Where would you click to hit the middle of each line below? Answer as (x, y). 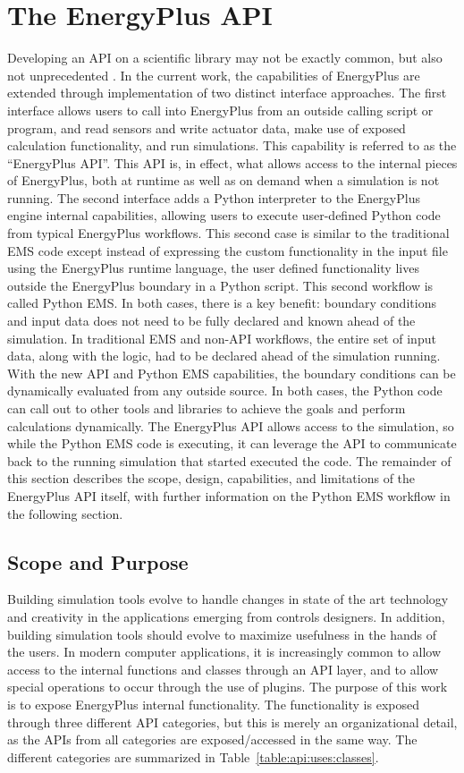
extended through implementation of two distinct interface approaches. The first (227, 93)
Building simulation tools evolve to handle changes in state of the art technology (228, 599)
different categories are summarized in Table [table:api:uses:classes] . (193, 756)
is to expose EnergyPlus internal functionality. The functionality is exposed (213, 704)
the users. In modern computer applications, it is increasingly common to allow (224, 652)
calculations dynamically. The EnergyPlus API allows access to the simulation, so (231, 425)
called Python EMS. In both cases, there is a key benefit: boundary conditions (222, 303)
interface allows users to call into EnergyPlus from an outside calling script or (220, 110)
